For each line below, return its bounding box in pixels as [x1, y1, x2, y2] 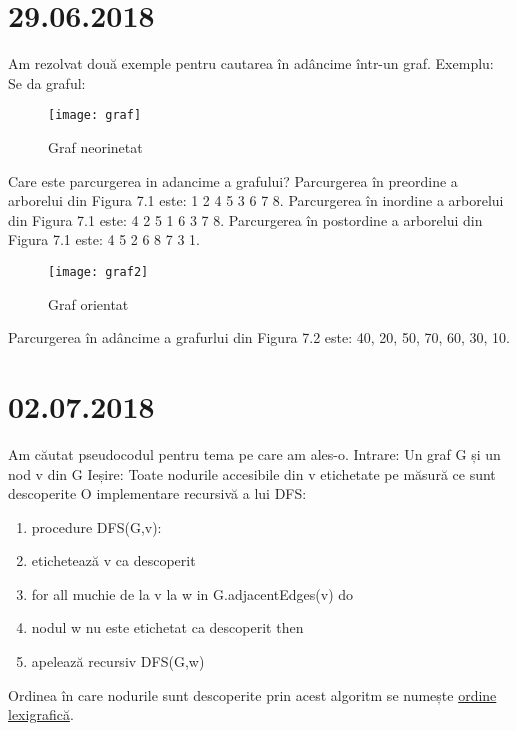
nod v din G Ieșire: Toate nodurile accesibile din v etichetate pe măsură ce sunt [8, 463, 496, 484]
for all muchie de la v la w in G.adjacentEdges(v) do [31, 583, 354, 604]
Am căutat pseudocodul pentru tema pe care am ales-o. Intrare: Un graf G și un [8, 443, 501, 464]
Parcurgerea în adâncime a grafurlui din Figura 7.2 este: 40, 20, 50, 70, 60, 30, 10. [8, 327, 510, 348]
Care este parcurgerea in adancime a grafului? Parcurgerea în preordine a [8, 170, 458, 191]
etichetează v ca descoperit [31, 550, 196, 571]
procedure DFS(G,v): [31, 516, 162, 537]
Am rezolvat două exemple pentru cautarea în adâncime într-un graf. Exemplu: [8, 53, 494, 74]
